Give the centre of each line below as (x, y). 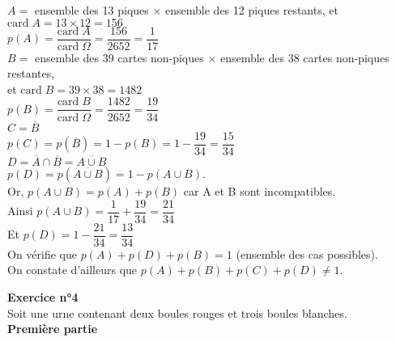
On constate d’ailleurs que (72, 270)
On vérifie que (42, 253)
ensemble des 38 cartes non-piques (304, 57)
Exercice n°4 (43, 296)
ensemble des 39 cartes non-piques (119, 57)
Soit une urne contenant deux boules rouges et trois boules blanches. (177, 312)
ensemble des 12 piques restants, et (252, 10)
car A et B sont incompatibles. (260, 191)
